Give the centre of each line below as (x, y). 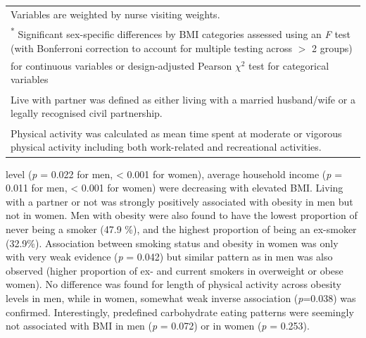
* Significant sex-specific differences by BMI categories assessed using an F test (181, 33)
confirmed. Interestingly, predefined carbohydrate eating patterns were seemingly (180, 312)
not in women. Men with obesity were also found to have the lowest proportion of (182, 215)
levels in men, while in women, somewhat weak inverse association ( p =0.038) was (181, 298)
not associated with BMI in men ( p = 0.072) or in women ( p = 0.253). (158, 326)
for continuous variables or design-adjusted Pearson (121, 65)
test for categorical (289, 65)
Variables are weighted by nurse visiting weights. (115, 14)
